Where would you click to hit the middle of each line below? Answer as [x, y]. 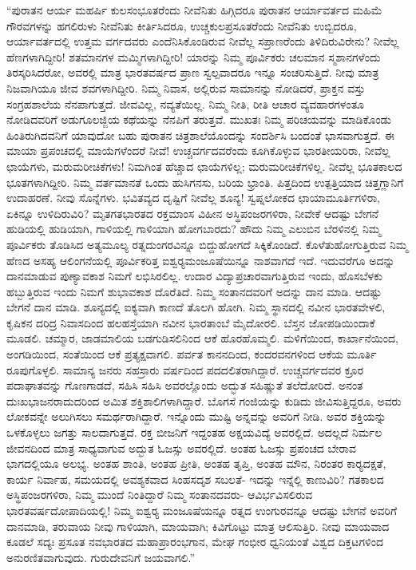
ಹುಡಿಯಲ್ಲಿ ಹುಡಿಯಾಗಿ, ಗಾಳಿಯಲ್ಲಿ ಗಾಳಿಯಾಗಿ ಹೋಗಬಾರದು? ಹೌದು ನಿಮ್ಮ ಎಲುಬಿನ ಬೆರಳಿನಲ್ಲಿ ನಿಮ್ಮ [194, 229]
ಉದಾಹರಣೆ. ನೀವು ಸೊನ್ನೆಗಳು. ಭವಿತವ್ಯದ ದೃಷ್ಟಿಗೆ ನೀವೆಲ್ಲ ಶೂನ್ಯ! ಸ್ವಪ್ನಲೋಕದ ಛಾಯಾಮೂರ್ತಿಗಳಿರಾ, [193, 198]
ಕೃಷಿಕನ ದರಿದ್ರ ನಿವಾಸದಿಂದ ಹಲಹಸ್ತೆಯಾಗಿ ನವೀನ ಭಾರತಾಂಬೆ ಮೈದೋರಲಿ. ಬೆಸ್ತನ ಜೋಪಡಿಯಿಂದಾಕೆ [191, 322]
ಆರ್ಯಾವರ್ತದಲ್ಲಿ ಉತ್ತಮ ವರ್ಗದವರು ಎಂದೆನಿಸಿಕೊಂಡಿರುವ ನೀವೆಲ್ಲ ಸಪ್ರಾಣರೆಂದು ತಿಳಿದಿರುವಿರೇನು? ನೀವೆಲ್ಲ [203, 41]
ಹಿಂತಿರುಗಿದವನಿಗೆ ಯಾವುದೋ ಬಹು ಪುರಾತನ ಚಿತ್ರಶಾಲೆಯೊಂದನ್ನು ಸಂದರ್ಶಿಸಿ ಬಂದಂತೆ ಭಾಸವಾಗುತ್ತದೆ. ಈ [200, 135]
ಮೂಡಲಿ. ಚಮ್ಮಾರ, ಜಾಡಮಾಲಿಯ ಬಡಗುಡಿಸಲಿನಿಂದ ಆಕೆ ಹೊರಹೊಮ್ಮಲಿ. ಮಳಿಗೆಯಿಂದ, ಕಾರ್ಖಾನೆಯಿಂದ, [203, 338]
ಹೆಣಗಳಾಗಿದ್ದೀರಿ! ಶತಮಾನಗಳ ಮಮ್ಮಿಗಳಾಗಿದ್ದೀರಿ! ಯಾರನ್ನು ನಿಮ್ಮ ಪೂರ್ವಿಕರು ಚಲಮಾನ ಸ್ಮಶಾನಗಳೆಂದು [194, 56]
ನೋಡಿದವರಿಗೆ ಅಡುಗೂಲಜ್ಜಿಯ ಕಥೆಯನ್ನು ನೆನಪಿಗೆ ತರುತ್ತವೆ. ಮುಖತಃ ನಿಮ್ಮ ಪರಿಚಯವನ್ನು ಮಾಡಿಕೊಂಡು [199, 119]
